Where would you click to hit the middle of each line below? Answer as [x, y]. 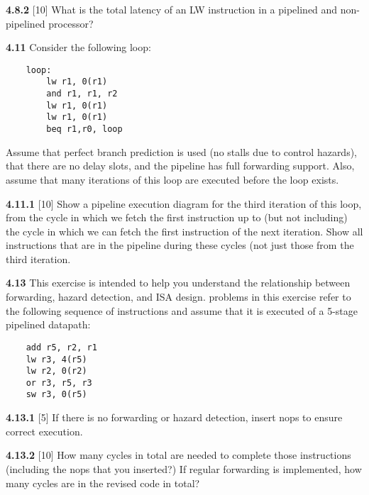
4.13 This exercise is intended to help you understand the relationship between [178, 283]
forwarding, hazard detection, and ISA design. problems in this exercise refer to [178, 297]
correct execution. [44, 431]
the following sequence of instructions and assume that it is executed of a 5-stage [182, 310]
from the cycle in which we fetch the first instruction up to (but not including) [177, 217]
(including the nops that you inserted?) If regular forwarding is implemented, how [184, 468]
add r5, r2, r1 [61, 347]
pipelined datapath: [48, 324]
